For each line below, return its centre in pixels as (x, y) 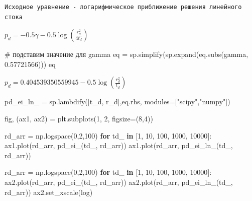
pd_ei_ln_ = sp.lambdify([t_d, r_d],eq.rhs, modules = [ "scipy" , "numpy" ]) (117, 102)
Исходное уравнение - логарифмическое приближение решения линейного (123, 7)
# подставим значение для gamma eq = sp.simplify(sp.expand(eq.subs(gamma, (127, 54)
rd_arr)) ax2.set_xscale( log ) (49, 192)
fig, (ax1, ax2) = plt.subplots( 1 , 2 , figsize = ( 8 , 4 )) (79, 118)
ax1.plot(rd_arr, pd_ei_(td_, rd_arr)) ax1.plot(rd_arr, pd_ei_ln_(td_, (119, 145)
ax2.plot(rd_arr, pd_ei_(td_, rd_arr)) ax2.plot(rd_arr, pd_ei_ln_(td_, (119, 182)
